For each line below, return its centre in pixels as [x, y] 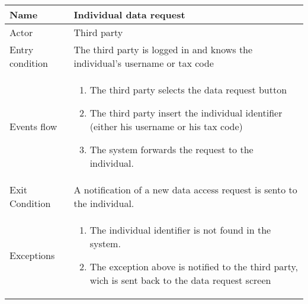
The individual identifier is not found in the [180, 230]
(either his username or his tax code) [166, 126]
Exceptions [32, 255]
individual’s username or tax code [144, 63]
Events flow [33, 126]
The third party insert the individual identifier [186, 113]
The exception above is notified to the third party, [194, 266]
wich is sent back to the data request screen [180, 280]
